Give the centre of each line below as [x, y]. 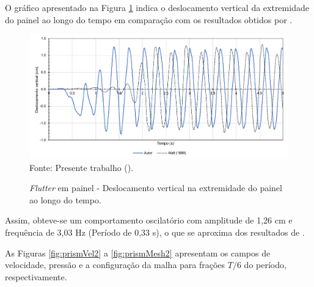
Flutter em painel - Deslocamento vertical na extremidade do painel [156, 188]
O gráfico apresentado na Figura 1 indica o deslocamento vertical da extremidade [157, 7]
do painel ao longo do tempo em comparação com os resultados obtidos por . [149, 19]
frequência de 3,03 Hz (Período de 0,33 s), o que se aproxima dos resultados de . [155, 232]
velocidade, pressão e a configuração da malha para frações [115, 265]
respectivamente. [36, 276]
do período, [265, 265]
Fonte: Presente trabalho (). [82, 167]
